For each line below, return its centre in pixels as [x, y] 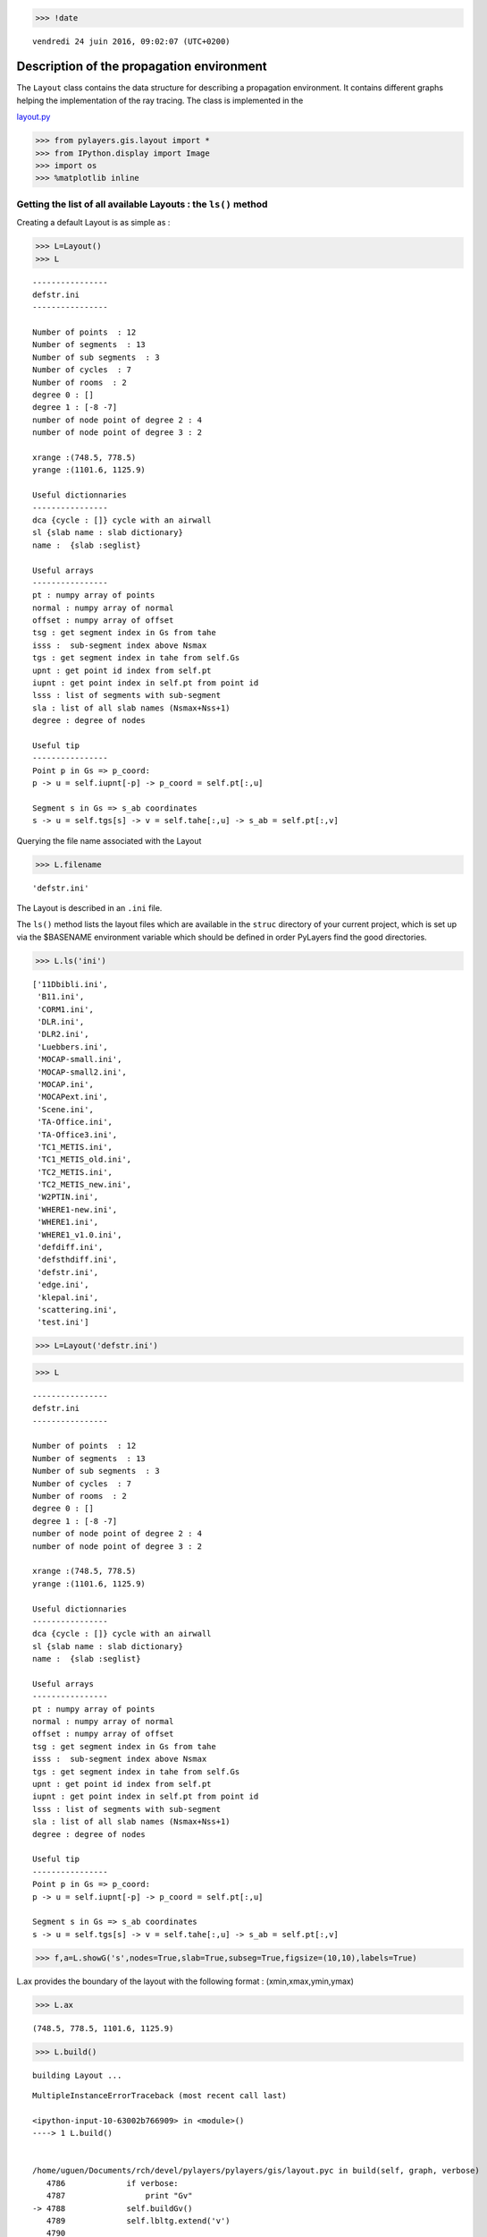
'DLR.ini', [61, 1021]
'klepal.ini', [68, 1297]
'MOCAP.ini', [65, 1084]
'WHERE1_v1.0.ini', [80, 1234]
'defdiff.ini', [70, 1247]
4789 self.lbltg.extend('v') [139, 2220]
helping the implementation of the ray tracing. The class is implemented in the [160, 100]
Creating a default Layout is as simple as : [93, 223]
